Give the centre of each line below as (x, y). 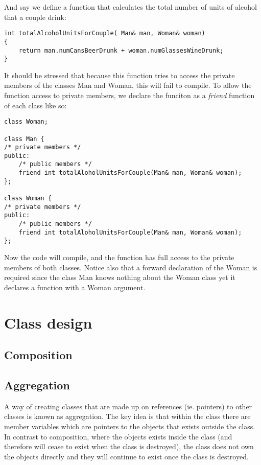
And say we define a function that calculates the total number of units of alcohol (130, 7)
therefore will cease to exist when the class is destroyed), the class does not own (129, 446)
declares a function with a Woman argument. (75, 287)
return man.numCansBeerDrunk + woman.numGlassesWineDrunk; (121, 50)
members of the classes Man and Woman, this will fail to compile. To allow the (128, 85)
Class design (48, 322)
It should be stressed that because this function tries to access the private (120, 75)
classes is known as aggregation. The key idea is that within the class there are (127, 416)
